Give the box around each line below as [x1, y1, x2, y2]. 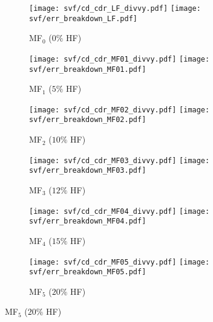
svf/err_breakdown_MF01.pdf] [29, 65, 146, 74]
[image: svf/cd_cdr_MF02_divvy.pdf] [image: [29, 105, 210, 114]
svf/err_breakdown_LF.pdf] [29, 14, 137, 23]
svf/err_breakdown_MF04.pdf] [29, 217, 146, 226]
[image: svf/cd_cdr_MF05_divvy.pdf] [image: [29, 257, 210, 266]
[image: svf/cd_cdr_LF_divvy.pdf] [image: [29, 4, 201, 13]
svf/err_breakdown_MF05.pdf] [29, 268, 146, 277]
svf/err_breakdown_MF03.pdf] [29, 166, 146, 175]
